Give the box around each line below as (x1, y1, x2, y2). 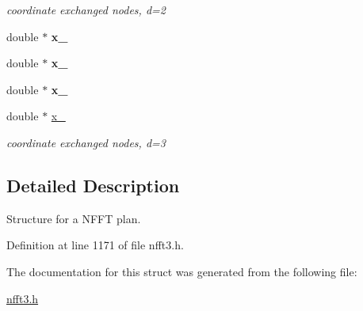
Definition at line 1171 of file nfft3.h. (6, 237, 184, 253)
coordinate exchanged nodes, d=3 (6, 134, 166, 150)
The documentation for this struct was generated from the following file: (6, 263, 357, 279)
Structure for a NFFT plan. (6, 210, 141, 226)
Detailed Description (6, 173, 180, 197)
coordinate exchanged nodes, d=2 (6, 2, 166, 17)
